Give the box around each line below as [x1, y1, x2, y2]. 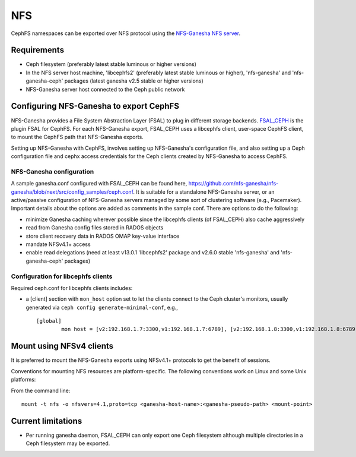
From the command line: [11, 387, 71, 394]
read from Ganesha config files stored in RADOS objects [26, 224, 164, 231]
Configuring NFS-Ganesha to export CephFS [11, 101, 179, 111]
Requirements [11, 45, 65, 55]
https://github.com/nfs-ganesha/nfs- [188, 180, 279, 187]
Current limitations [11, 416, 82, 426]
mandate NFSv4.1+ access [26, 241, 91, 248]
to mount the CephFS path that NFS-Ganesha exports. [11, 134, 144, 141]
